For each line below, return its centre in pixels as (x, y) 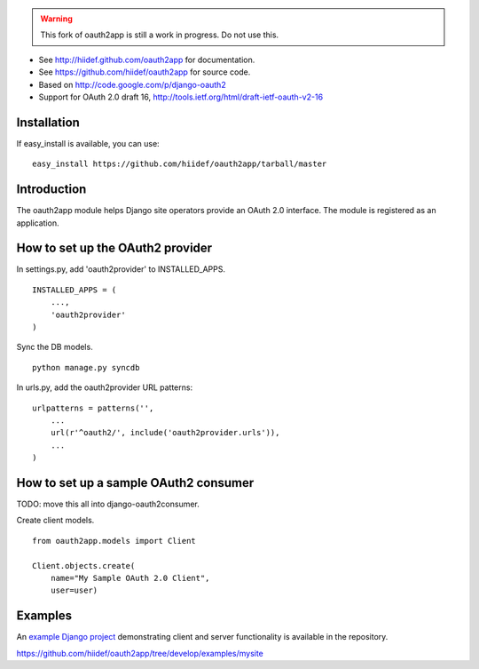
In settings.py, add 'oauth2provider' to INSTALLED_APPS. (121, 269)
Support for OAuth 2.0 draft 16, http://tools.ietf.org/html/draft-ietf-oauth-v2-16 (181, 97)
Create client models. (55, 521)
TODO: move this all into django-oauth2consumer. (108, 504)
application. (38, 223)
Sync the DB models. (55, 347)
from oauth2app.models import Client (114, 541)
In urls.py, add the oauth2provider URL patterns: (105, 387)
